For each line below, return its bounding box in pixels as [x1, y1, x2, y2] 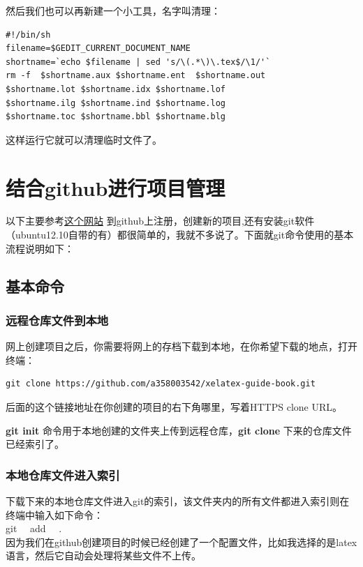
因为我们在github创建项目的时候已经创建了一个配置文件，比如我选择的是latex [6, 534, 357, 549]
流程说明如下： [6, 241, 74, 255]
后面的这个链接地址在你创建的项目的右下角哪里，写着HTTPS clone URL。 [6, 400, 343, 414]
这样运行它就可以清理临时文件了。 [6, 132, 162, 146]
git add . [6, 521, 62, 536]
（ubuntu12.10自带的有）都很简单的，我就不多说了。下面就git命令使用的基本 [6, 227, 354, 242]
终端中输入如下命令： [6, 507, 103, 522]
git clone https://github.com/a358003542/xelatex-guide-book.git [6, 379, 316, 389]
